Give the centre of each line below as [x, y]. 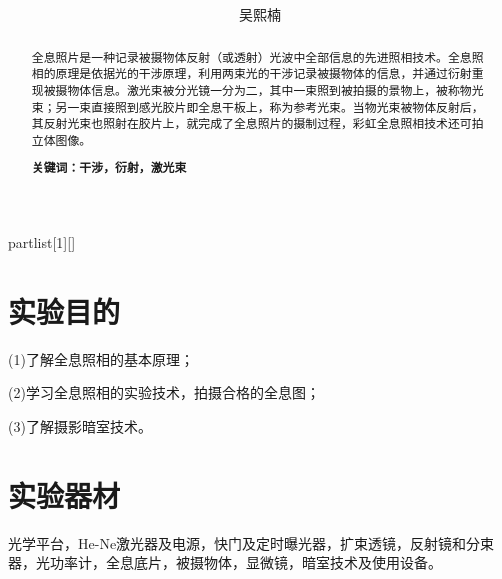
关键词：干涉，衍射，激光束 [109, 168]
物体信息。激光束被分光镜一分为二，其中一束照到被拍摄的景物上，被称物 [269, 89]
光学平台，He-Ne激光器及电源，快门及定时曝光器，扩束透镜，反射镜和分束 [251, 542]
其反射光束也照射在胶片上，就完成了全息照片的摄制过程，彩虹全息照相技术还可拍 [257, 123]
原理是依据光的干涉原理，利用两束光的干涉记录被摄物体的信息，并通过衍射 [263, 73]
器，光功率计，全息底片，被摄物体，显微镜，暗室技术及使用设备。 [225, 562]
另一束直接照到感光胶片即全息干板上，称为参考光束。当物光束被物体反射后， [269, 106]
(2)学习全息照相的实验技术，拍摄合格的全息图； [164, 392]
